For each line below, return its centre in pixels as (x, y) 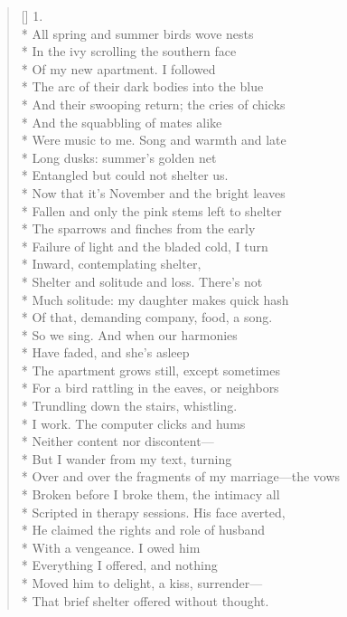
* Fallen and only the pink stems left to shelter (151, 210)
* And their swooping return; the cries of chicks (153, 104)
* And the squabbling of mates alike (122, 122)
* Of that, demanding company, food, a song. (147, 317)
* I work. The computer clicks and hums (133, 423)
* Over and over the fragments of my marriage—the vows (181, 476)
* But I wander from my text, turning (127, 458)
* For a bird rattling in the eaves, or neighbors (150, 388)
